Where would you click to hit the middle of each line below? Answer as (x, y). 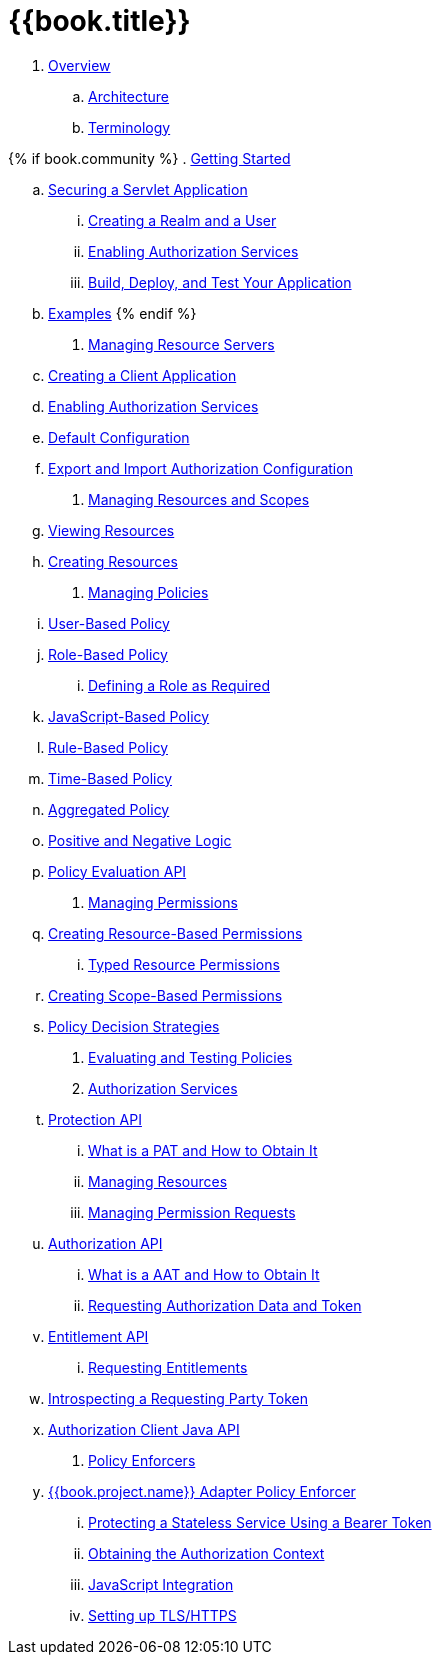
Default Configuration (119, 437)
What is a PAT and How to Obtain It (203, 1150)
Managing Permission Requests (192, 1212)
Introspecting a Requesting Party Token (178, 1398)
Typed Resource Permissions (184, 964)
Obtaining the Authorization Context (206, 1553)
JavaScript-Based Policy (129, 716)
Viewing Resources (111, 530)
